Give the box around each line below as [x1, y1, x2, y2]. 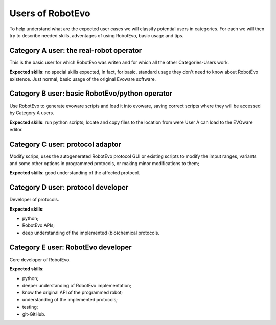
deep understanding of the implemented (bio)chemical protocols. [22, 229, 159, 236]
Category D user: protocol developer [9, 183, 129, 192]
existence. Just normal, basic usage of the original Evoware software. [9, 76, 156, 82]
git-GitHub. [22, 311, 46, 317]
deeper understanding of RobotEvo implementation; [22, 282, 131, 288]
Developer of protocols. [9, 197, 60, 203]
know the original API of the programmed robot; [22, 289, 123, 296]
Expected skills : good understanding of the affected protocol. [9, 170, 140, 176]
